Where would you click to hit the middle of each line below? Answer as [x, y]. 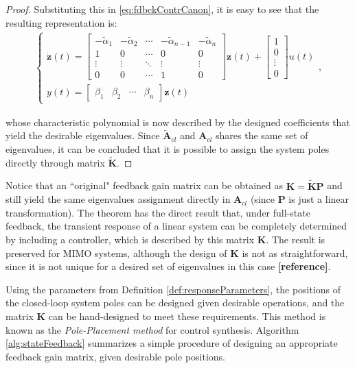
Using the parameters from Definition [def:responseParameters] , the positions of [173, 289]
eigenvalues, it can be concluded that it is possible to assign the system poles [168, 148]
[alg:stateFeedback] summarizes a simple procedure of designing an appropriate [172, 343]
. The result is [296, 239]
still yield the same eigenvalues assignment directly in [118, 199]
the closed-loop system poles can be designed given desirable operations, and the [175, 303]
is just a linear [319, 199]
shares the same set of [262, 135]
